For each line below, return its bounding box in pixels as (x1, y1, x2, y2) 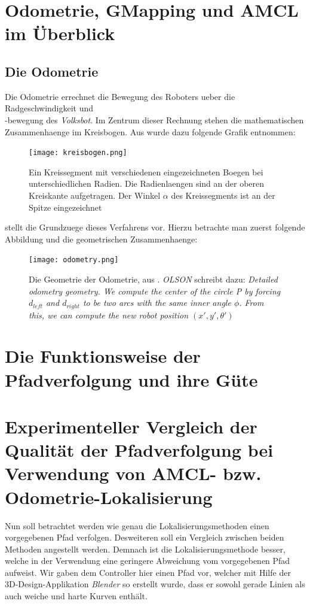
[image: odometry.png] (29, 256, 119, 265)
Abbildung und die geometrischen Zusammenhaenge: (5, 232, 198, 245)
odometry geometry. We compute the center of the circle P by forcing (29, 284, 281, 297)
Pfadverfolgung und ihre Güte (5, 367, 258, 391)
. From (239, 296, 264, 309)
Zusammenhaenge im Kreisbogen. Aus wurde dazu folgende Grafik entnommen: (5, 125, 296, 138)
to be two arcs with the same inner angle (82, 296, 231, 309)
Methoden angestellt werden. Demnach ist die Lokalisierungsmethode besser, (5, 542, 286, 555)
